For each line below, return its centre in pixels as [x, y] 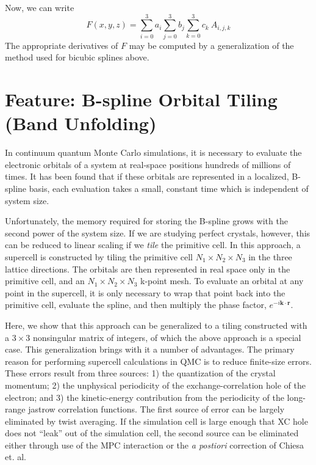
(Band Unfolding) [81, 123]
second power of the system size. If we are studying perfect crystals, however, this [158, 232]
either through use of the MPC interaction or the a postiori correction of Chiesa [155, 445]
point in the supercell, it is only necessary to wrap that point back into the [145, 292]
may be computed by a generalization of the [211, 45]
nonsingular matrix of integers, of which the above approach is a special [167, 337]
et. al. [16, 457]
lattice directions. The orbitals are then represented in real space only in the [148, 269]
